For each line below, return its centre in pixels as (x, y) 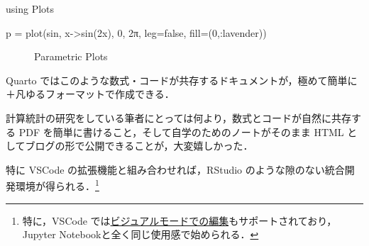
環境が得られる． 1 (57, 185)
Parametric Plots (71, 56)
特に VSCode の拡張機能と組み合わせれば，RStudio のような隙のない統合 (175, 169)
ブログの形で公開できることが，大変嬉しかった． (139, 146)
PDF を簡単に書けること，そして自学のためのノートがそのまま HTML (181, 132)
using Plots (30, 9)
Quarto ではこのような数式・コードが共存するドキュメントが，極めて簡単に (182, 80)
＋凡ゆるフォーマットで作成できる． (90, 94)
